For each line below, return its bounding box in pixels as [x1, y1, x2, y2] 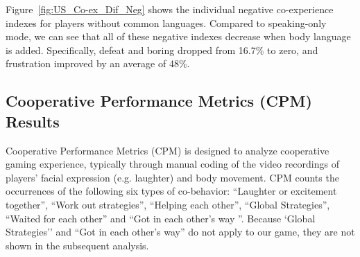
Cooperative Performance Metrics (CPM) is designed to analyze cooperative [6, 143, 329, 157]
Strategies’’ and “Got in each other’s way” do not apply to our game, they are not [6, 224, 355, 239]
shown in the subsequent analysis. [6, 238, 149, 252]
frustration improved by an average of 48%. [6, 56, 190, 71]
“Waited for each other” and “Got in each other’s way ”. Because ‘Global [6, 211, 316, 225]
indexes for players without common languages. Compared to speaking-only [6, 15, 327, 30]
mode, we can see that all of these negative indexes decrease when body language [6, 29, 351, 44]
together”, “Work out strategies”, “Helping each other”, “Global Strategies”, [6, 197, 330, 211]
